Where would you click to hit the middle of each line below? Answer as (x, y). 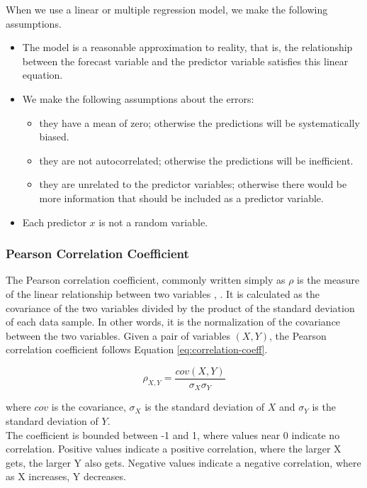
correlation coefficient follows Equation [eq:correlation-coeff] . (137, 349)
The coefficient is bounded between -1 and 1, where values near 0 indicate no (173, 434)
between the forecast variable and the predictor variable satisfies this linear (185, 61)
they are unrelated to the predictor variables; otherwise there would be (193, 184)
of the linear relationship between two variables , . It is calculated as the (163, 293)
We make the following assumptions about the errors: (138, 98)
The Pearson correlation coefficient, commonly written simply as (146, 280)
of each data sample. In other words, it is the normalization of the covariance (173, 322)
